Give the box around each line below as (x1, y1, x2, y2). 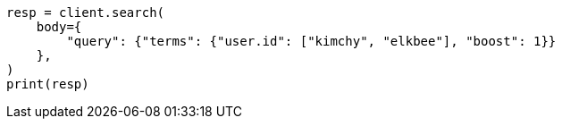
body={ (36, 20, 82, 34)
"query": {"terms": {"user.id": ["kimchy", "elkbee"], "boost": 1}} (66, 34, 557, 48)
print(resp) (6, 77, 89, 91)
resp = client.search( (6, 5, 165, 20)
